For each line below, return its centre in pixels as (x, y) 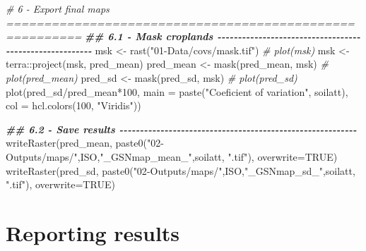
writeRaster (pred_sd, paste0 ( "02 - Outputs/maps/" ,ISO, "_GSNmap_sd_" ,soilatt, (181, 170)
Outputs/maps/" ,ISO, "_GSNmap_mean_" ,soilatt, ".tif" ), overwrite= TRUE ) (172, 156)
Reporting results (93, 232)
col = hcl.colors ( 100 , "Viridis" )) (73, 105)
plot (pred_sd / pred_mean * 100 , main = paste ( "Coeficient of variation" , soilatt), (177, 91)
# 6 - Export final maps (58, 8)
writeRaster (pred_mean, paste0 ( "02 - (85, 143)
